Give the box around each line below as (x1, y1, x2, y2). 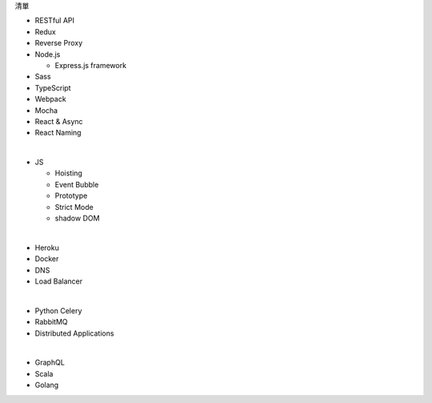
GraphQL (34, 357, 66, 368)
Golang (34, 381, 59, 390)
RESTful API (34, 16, 75, 26)
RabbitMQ (34, 317, 68, 327)
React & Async (34, 116, 83, 126)
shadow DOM (54, 213, 100, 224)
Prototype (54, 191, 88, 200)
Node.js (34, 49, 61, 59)
